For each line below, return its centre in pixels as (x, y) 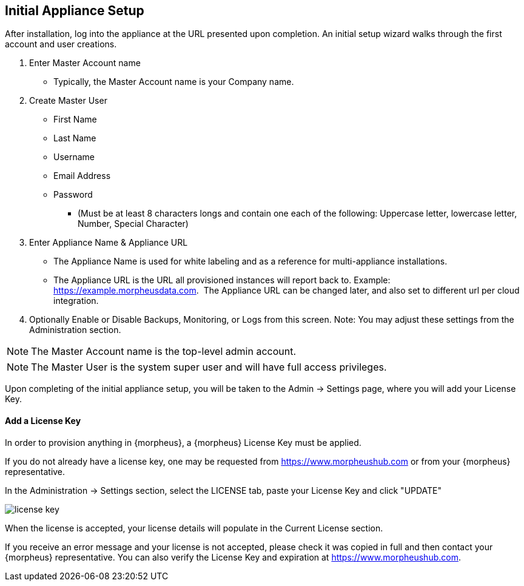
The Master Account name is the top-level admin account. (164, 352)
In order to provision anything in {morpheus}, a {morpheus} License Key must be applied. (183, 442)
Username (74, 157)
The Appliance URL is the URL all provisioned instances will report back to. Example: (222, 280)
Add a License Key (43, 421)
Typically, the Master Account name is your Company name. (174, 82)
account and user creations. (61, 44)
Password (73, 195)
